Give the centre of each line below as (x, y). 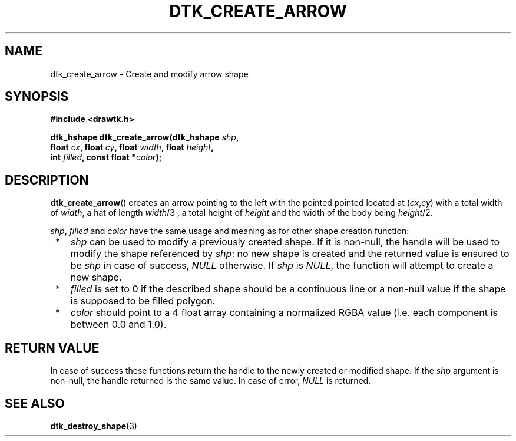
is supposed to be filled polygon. (143, 301)
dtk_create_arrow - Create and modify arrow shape (149, 74)
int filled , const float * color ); (106, 157)
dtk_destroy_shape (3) (94, 426)
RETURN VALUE (52, 348)
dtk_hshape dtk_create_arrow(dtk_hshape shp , (145, 137)
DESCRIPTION (47, 180)
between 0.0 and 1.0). (118, 325)
